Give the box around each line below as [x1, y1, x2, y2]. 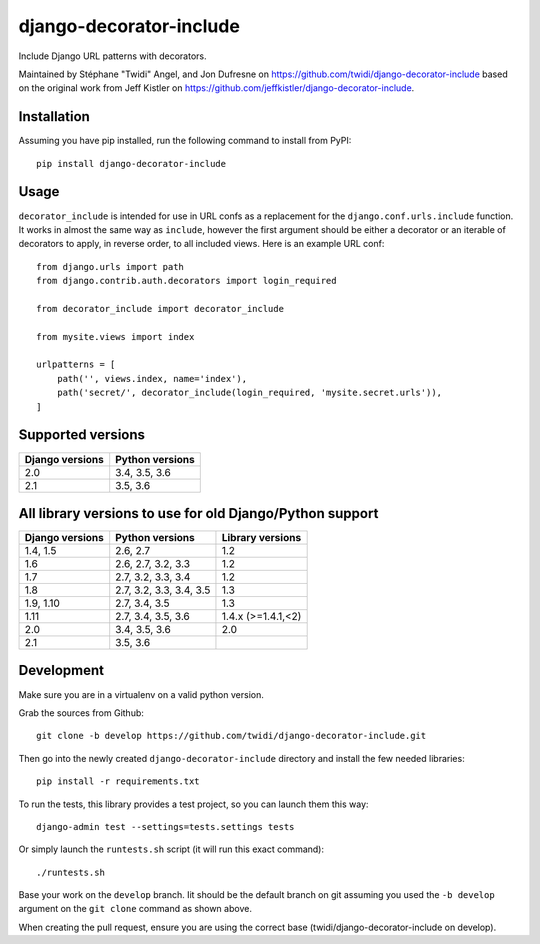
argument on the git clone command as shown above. [18, 903, 252, 915]
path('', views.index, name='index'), [56, 373, 248, 384]
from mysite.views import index [36, 331, 195, 342]
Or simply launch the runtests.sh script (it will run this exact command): [18, 843, 325, 855]
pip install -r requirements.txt [36, 776, 200, 787]
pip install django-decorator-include [36, 158, 227, 169]
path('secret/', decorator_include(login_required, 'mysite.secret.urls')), [56, 387, 443, 399]
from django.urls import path [36, 261, 185, 272]
